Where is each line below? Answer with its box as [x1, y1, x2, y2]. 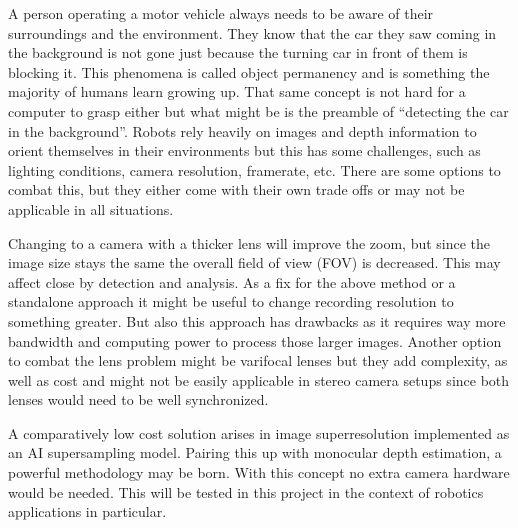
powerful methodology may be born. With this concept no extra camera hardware [8, 462, 510, 483]
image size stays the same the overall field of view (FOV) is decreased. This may [8, 252, 501, 273]
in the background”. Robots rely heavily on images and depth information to [8, 120, 477, 141]
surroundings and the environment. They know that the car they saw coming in [8, 22, 497, 43]
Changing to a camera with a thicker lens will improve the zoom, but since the [8, 232, 491, 253]
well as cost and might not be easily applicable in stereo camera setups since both [8, 369, 510, 390]
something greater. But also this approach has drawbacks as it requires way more [8, 310, 506, 331]
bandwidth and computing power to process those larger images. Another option [8, 330, 502, 351]
